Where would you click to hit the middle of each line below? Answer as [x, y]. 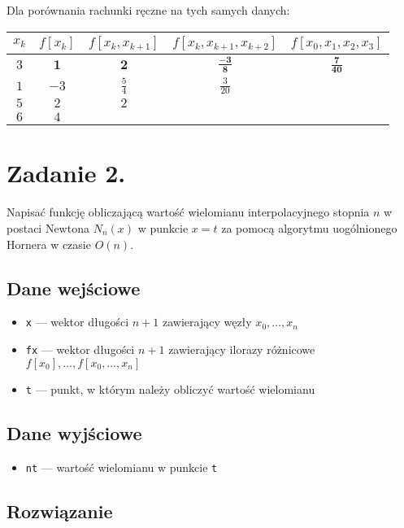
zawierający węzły [207, 322]
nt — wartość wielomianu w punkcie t [122, 467]
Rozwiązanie [60, 511]
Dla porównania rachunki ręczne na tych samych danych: [148, 10]
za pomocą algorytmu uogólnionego [309, 227]
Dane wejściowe [74, 288]
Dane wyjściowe [74, 432]
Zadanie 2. [66, 173]
